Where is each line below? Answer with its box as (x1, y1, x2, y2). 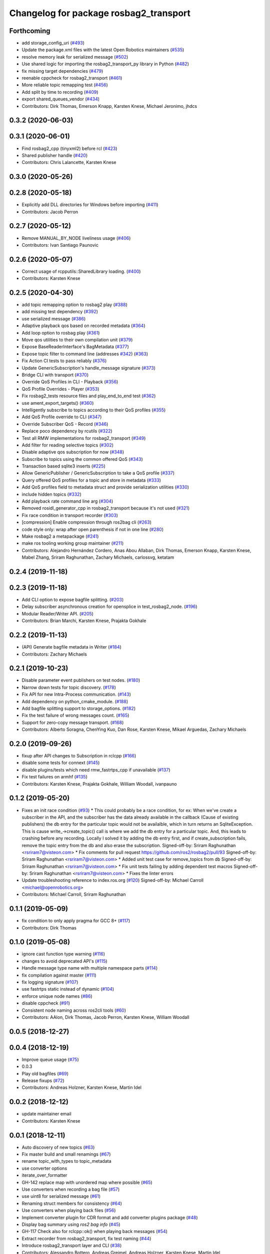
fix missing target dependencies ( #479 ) (21, 68, 103, 74)
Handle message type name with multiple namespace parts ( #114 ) (21, 965, 158, 971)
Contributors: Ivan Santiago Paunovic (21, 242, 98, 248)
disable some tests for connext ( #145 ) (21, 760, 100, 766)
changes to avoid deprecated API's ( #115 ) (21, 958, 107, 964)
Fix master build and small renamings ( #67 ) (21, 1151, 111, 1157)
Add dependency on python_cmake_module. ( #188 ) (21, 698, 128, 704)
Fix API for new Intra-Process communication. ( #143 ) (21, 691, 131, 697)
